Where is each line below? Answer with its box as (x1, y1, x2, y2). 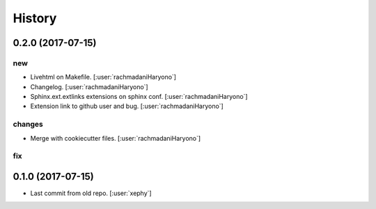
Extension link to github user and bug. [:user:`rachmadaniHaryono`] (30, 102, 224, 111)
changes (13, 119, 43, 129)
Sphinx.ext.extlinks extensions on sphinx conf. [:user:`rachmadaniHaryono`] (30, 93, 248, 101)
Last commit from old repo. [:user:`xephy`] (30, 189, 152, 198)
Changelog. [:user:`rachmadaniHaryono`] (30, 82, 149, 91)
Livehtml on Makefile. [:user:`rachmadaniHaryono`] (30, 73, 177, 82)
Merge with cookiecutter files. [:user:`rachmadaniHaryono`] (30, 134, 201, 142)
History (13, 10, 57, 26)
